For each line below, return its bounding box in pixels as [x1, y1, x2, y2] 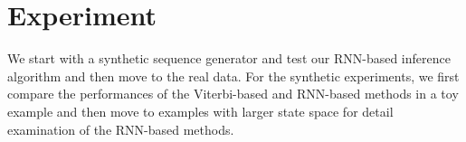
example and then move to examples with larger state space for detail [7, 101, 394, 120]
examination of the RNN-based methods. [7, 119, 234, 138]
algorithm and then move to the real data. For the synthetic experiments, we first [7, 66, 460, 85]
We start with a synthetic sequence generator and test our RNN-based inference [7, 49, 451, 68]
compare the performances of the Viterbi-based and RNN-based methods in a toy [7, 84, 459, 103]
